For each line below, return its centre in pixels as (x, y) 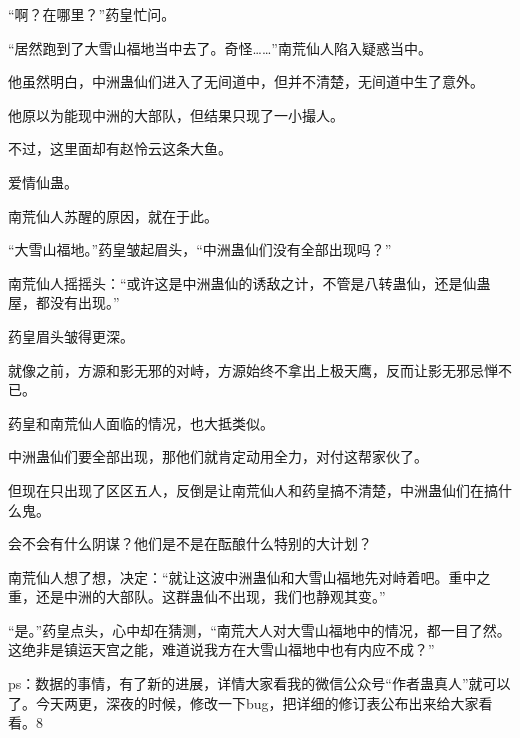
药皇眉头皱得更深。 (71, 335)
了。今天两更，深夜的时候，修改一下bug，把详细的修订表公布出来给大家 (243, 702)
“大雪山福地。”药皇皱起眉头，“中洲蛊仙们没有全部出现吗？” (200, 249)
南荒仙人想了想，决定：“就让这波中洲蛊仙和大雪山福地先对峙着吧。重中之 (249, 576)
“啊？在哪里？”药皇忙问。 (92, 14)
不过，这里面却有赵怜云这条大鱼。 (120, 148)
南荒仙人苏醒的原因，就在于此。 (113, 215)
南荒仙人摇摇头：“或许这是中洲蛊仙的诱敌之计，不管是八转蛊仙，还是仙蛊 (249, 282)
